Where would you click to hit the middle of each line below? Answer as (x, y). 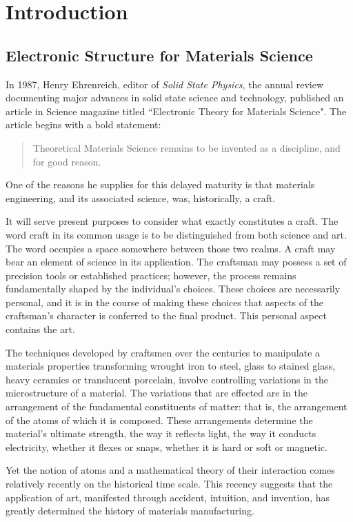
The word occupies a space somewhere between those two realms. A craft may (171, 248)
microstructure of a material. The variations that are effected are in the (157, 393)
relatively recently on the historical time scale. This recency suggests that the (169, 484)
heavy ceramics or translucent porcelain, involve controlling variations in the (167, 379)
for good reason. (67, 161)
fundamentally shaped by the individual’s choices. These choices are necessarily (173, 289)
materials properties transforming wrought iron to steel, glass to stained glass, (171, 366)
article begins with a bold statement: (83, 124)
